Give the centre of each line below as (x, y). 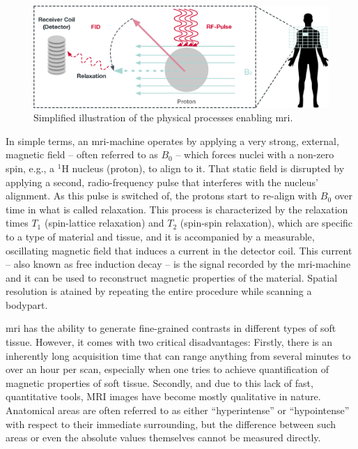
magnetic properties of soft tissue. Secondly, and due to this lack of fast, (159, 382)
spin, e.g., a (30, 168)
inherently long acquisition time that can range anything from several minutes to (178, 355)
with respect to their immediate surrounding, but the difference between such (171, 424)
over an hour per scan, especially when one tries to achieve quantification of (167, 369)
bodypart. (27, 304)
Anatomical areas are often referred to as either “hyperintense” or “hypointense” (178, 410)
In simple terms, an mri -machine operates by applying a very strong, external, (172, 140)
